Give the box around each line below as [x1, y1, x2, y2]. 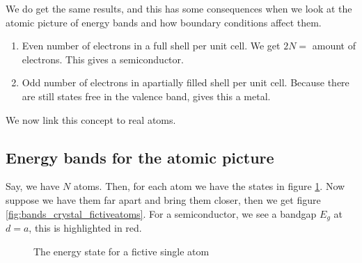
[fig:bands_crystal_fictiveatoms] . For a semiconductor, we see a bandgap [6, 206, 317, 221]
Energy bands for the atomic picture [6, 146, 274, 168]
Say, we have [6, 179, 60, 193]
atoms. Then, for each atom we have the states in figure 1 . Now [73, 179, 345, 193]
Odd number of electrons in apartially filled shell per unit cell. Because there [22, 75, 349, 90]
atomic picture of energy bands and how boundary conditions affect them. [6, 15, 322, 29]
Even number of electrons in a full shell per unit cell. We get [22, 38, 281, 53]
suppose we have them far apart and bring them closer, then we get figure [6, 192, 321, 207]
